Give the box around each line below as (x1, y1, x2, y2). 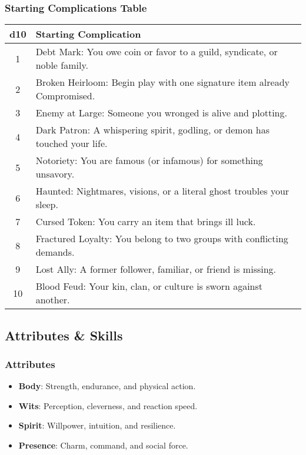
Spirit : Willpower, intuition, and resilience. (18, 419, 176, 431)
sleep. (35, 198, 58, 212)
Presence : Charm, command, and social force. (18, 439, 188, 451)
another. (35, 293, 70, 307)
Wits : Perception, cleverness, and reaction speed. (18, 399, 198, 411)
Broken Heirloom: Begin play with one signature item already (35, 75, 290, 89)
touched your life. (35, 136, 108, 150)
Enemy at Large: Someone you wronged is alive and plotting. (35, 106, 287, 120)
